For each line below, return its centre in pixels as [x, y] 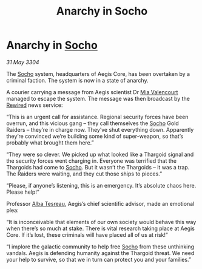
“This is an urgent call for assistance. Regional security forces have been [97, 117]
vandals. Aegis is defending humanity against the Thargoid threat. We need [100, 253]
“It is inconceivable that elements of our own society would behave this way [101, 222]
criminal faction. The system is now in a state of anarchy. [77, 80]
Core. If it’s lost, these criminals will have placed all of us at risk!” [87, 234]
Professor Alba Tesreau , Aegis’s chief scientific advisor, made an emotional [100, 203]
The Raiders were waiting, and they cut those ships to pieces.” [84, 174]
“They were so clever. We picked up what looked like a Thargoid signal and [100, 154]
